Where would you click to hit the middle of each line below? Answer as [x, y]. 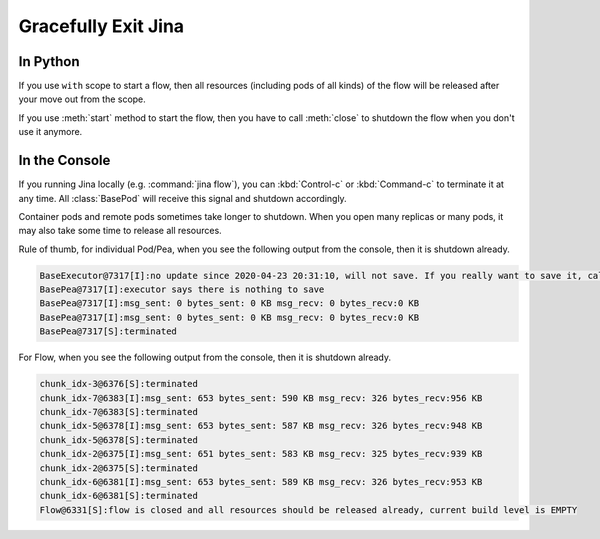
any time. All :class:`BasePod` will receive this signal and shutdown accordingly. [182, 198]
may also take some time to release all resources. [120, 231]
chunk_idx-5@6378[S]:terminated [119, 439]
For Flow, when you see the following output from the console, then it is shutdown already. [205, 357]
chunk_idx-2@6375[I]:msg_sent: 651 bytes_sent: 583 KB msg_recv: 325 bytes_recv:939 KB [261, 454]
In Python [49, 61]
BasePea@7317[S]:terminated [108, 331]
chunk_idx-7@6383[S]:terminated [119, 411]
